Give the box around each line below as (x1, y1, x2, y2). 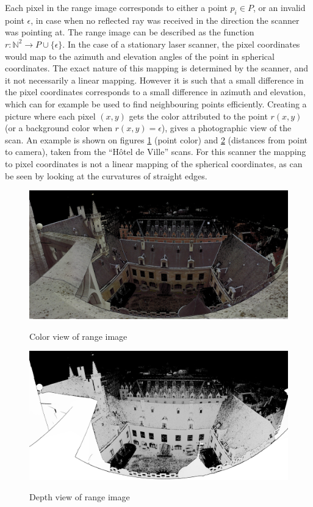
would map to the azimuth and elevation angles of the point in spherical (5, 49, 275, 62)
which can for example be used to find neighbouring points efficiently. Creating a (5, 97, 307, 110)
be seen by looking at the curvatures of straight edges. (5, 169, 207, 182)
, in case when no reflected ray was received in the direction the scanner (31, 13, 300, 26)
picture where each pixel (5, 109, 96, 122)
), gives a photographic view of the (161, 121, 292, 134)
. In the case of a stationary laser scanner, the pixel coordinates (62, 37, 300, 50)
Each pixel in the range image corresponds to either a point (5, 1, 228, 13)
